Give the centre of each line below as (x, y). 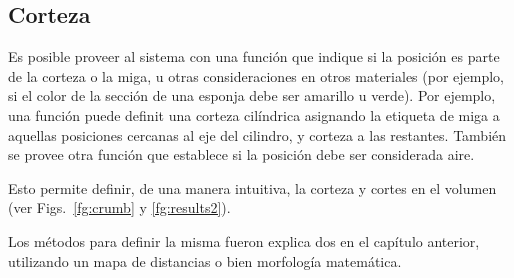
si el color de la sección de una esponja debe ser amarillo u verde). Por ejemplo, (252, 95)
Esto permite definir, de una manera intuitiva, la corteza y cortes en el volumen (252, 187)
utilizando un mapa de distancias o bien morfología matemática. (205, 260)
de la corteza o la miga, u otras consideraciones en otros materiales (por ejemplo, (256, 75)
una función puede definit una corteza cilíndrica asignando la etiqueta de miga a (254, 114)
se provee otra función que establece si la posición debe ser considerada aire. (241, 154)
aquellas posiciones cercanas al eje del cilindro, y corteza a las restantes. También (257, 134)
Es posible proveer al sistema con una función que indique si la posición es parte (254, 56)
